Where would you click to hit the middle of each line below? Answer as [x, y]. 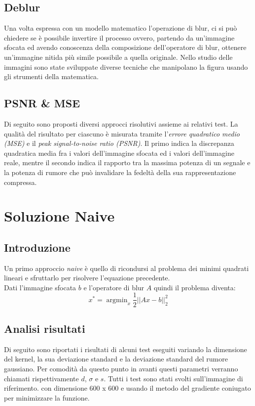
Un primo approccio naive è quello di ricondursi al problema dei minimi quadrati [127, 268]
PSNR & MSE [42, 103]
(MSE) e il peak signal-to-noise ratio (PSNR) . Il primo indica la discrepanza [119, 143]
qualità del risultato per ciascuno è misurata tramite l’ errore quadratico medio [122, 133]
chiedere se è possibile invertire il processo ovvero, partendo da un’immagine [119, 37]
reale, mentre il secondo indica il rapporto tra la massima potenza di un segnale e [127, 162]
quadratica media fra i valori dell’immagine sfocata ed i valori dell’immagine [119, 153]
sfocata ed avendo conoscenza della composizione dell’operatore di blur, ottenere [125, 47]
